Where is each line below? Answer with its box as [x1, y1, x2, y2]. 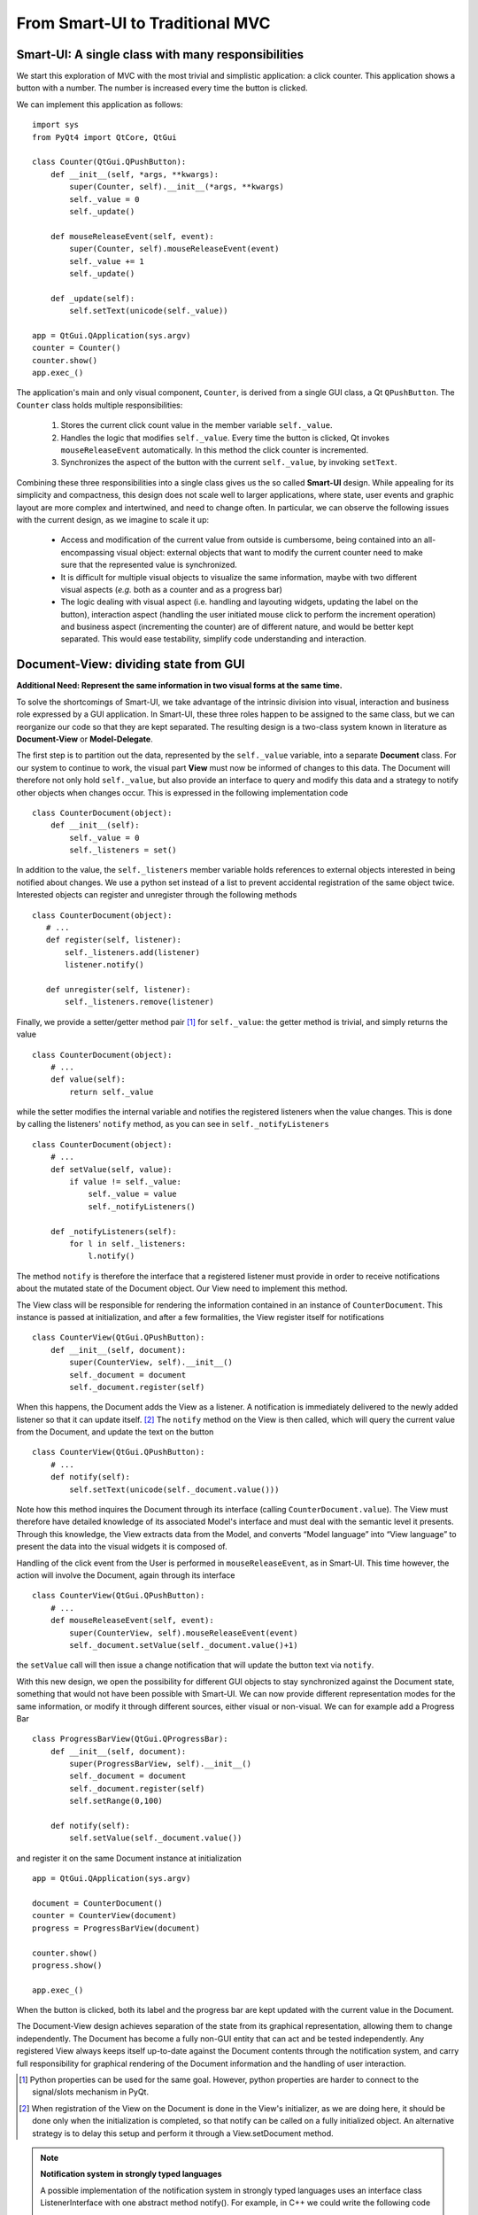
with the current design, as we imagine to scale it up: [16, 514, 210, 525]
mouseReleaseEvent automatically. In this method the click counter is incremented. [60, 445, 369, 455]
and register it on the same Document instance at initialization [16, 1853, 243, 1863]
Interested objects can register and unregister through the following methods [16, 890, 297, 900]
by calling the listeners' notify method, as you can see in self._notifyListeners [16, 1119, 329, 1130]
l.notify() [88, 1251, 135, 1262]
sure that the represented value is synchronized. [60, 559, 238, 571]
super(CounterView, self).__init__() [69, 1357, 234, 1368]
